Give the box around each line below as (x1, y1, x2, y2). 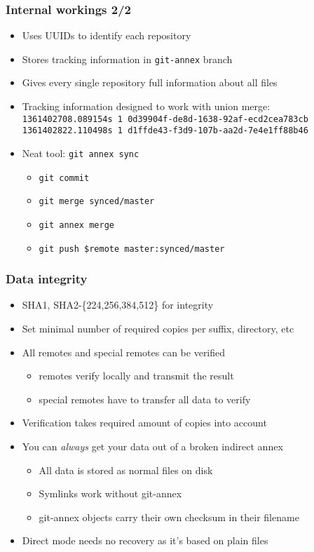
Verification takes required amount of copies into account (22, 415, 267, 430)
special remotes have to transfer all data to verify (39, 391, 251, 406)
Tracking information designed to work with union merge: (22, 99, 271, 114)
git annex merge (39, 220, 114, 230)
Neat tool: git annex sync (22, 145, 139, 160)
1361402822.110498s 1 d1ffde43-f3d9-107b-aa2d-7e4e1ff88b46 (22, 126, 308, 136)
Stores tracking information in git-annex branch (22, 51, 233, 66)
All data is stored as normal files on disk (39, 462, 213, 477)
